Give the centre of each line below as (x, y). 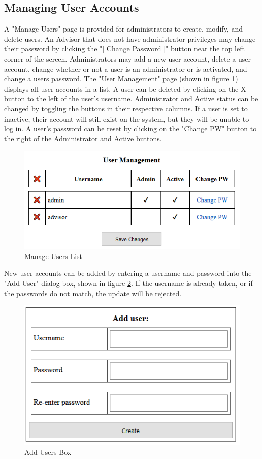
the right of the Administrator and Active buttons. (83, 138)
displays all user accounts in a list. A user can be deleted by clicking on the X (125, 88)
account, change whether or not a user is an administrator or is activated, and (126, 68)
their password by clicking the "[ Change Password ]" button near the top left (124, 49)
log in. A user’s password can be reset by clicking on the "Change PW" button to (130, 128)
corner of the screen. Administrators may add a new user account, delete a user (127, 58)
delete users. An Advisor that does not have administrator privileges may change (130, 38)
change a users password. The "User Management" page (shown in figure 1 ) (121, 79)
